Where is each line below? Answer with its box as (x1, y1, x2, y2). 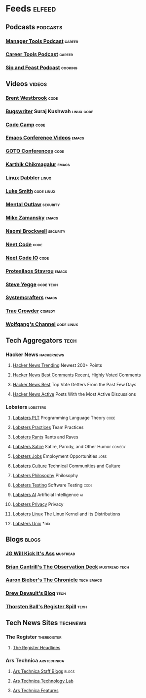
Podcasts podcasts (5, 23, 63, 31)
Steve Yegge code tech (5, 281, 58, 288)
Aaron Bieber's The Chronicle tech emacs (5, 576, 103, 583)
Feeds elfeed (5, 3, 56, 14)
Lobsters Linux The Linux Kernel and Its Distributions (12, 511, 120, 517)
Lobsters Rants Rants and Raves (12, 434, 78, 440)
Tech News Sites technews (5, 619, 87, 627)
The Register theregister (5, 633, 62, 640)
